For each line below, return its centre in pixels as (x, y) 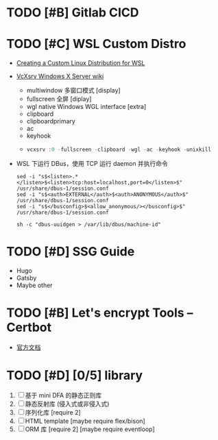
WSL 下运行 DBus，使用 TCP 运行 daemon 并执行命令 (92, 163)
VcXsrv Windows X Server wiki (60, 76)
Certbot (29, 328)
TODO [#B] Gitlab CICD (73, 13)
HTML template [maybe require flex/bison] (85, 421)
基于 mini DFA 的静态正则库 (63, 395)
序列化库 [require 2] (53, 412)
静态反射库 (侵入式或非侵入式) (67, 404)
